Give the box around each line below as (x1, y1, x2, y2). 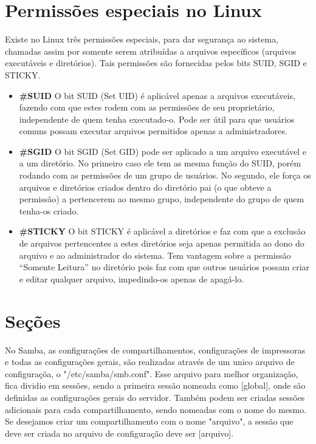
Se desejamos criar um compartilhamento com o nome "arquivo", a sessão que (5, 415, 294, 428)
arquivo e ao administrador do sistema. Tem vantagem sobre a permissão (19, 248, 291, 261)
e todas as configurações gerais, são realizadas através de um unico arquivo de (5, 355, 295, 368)
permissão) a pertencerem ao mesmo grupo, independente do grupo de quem (19, 193, 304, 205)
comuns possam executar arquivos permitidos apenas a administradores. (19, 125, 287, 137)
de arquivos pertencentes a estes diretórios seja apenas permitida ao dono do (19, 237, 304, 250)
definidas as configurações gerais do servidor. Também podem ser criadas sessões (5, 391, 305, 403)
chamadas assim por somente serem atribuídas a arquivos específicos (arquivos (5, 44, 297, 57)
